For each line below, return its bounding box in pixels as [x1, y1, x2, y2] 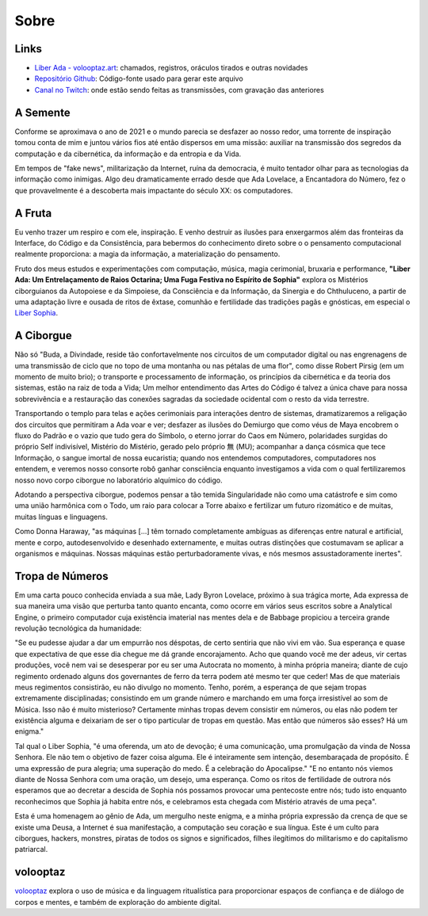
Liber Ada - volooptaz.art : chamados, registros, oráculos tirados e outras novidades [34, 63, 308, 73]
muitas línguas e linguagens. [14, 512, 109, 521]
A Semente [14, 105, 71, 119]
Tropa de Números [14, 569, 109, 582]
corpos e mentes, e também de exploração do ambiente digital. [14, 897, 222, 906]
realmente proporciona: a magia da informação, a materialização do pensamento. [14, 250, 281, 259]
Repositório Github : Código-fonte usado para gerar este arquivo [34, 74, 243, 83]
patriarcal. [14, 845, 48, 854]
